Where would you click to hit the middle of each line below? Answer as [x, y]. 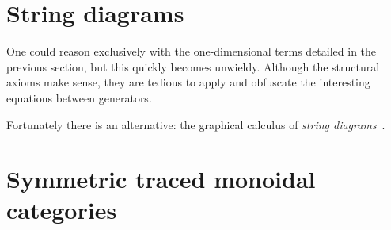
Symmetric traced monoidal [161, 179]
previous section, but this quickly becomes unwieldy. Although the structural [193, 66]
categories [62, 210]
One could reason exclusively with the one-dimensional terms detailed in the [192, 51]
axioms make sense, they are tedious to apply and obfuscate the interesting [188, 82]
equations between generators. [79, 97]
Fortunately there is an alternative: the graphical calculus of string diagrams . [196, 124]
